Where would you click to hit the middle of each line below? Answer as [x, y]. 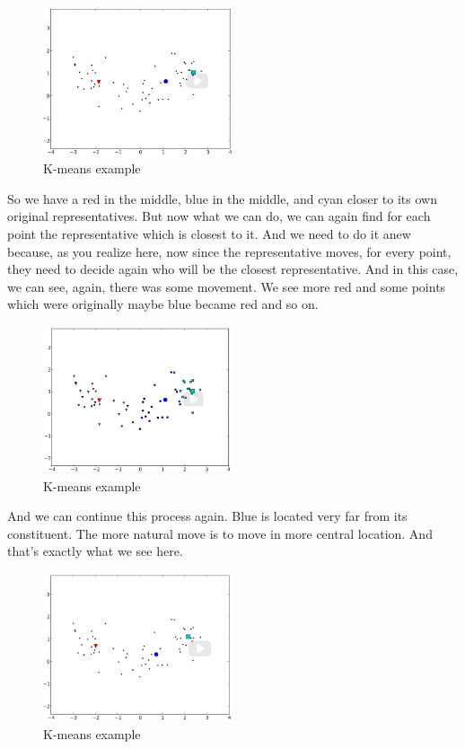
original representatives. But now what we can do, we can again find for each [219, 216]
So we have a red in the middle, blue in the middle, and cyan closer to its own [222, 198]
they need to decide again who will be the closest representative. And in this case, [233, 269]
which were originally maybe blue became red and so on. [163, 304]
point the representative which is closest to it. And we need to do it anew [209, 234]
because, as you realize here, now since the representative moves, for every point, [229, 251]
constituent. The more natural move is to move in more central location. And [220, 533]
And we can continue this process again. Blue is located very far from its [207, 516]
